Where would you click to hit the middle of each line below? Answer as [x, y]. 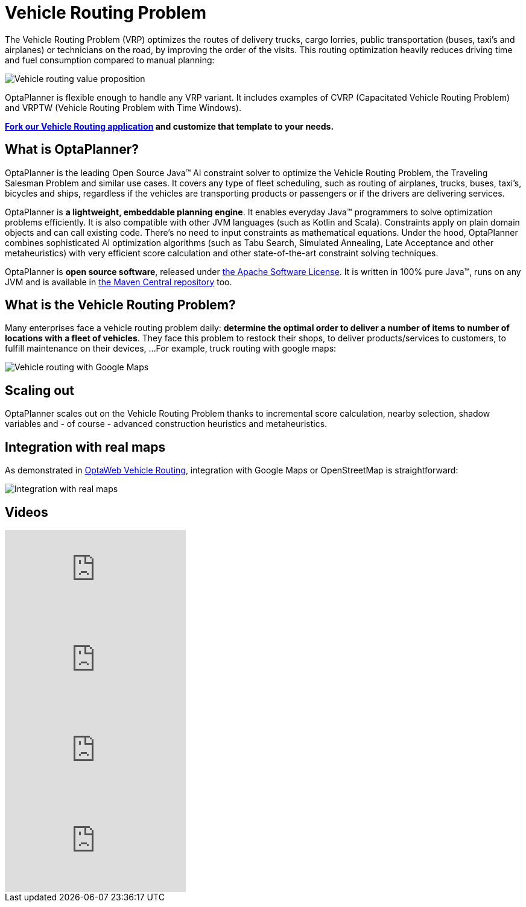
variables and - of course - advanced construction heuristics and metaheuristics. [166, 424]
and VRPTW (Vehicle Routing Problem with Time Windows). [123, 107]
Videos [27, 512]
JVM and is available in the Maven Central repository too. [119, 282]
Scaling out [40, 390]
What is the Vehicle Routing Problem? [120, 305]
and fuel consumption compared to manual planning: [110, 60]
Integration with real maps [85, 447]
